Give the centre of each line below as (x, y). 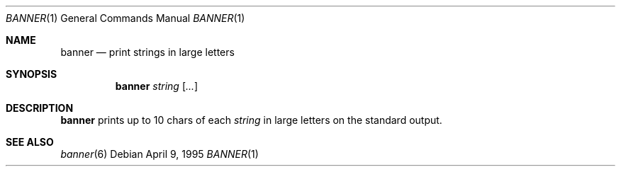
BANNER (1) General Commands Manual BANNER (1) (125, 18)
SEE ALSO (30, 142)
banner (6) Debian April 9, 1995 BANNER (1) (160, 154)
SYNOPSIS (32, 74)
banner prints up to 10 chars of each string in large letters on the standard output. (251, 120)
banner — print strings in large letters (147, 52)
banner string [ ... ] (157, 86)
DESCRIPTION (40, 108)
